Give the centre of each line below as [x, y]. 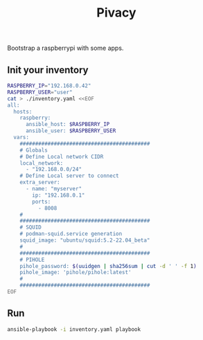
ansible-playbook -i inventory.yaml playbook [74, 329]
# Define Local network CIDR [62, 156]
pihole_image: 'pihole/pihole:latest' [76, 272]
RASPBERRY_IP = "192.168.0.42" [49, 86]
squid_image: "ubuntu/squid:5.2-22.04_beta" [85, 240]
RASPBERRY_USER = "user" [40, 92]
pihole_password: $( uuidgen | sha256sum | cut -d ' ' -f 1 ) [108, 266]
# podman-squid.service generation [71, 234]
